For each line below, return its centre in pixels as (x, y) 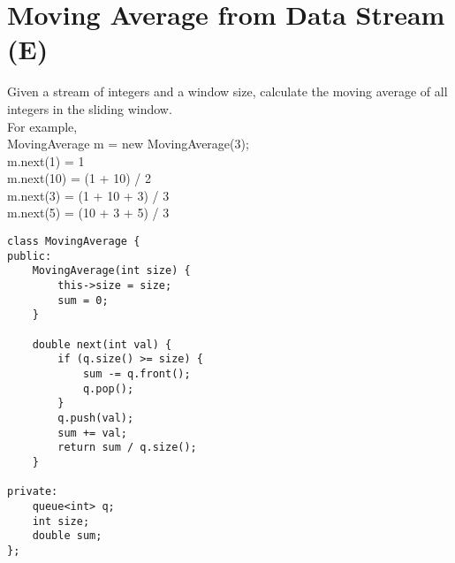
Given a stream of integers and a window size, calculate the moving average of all (227, 91)
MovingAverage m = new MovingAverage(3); (128, 144)
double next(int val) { (102, 344)
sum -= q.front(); (136, 373)
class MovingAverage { (74, 242)
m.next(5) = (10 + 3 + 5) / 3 (88, 213)
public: (30, 256)
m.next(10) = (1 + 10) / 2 (79, 178)
